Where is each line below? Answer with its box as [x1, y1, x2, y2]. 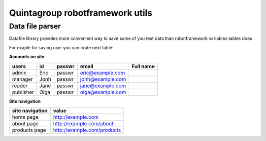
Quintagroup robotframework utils [9, 7, 153, 18]
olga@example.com [80, 89, 127, 96]
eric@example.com [80, 69, 125, 76]
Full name [131, 63, 155, 70]
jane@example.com [80, 82, 126, 89]
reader [12, 82, 28, 89]
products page [12, 126, 46, 133]
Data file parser [9, 22, 61, 31]
